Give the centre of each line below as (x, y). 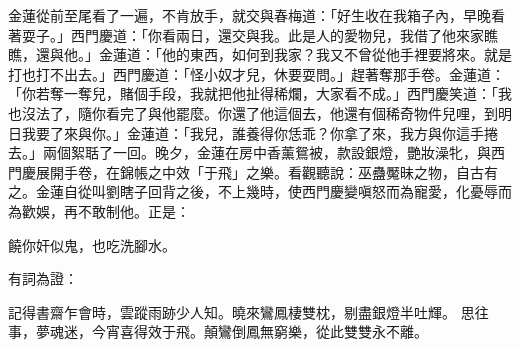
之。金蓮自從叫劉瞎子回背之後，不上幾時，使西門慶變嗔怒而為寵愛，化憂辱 (253, 191)
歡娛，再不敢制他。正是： (105, 210)
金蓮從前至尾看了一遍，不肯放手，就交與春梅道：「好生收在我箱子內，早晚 (249, 15)
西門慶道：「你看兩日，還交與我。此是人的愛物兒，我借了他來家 (277, 34)
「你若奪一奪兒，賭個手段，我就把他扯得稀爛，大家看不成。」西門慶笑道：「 (253, 93)
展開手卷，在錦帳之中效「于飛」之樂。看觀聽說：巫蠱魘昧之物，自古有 (266, 171)
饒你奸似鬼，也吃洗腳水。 (92, 244)
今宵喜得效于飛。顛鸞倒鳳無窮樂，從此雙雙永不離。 (259, 331)
